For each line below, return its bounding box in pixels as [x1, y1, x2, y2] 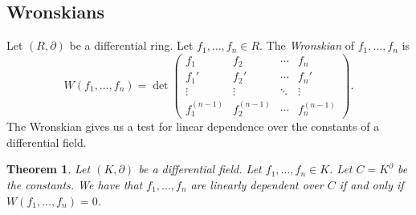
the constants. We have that [6, 176, 143, 193]
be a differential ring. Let [69, 37, 194, 54]
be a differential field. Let [138, 160, 262, 177]
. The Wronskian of [259, 37, 355, 54]
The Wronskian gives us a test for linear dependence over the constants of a [6, 118, 380, 135]
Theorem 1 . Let [6, 160, 91, 177]
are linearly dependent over [190, 176, 324, 193]
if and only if [339, 176, 404, 193]
